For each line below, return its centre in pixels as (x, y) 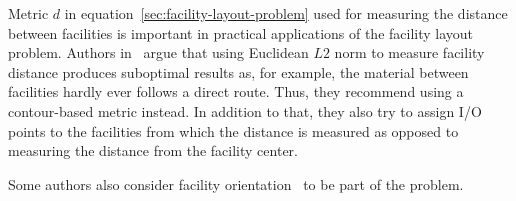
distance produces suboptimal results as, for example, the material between (238, 71)
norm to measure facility (409, 52)
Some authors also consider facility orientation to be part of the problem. (236, 183)
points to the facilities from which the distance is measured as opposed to (233, 130)
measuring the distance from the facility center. (153, 150)
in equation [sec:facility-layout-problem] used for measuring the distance (286, 13)
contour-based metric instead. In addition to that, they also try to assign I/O (245, 110)
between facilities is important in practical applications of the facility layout (241, 32)
